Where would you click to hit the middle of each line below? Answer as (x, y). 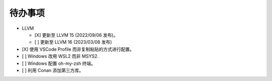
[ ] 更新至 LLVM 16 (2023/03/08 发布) (73, 42)
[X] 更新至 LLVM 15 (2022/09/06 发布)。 (76, 35)
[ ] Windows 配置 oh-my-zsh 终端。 (59, 63)
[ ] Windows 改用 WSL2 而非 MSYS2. (60, 56)
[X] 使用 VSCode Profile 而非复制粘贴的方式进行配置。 (78, 49)
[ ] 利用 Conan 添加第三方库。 (53, 70)
